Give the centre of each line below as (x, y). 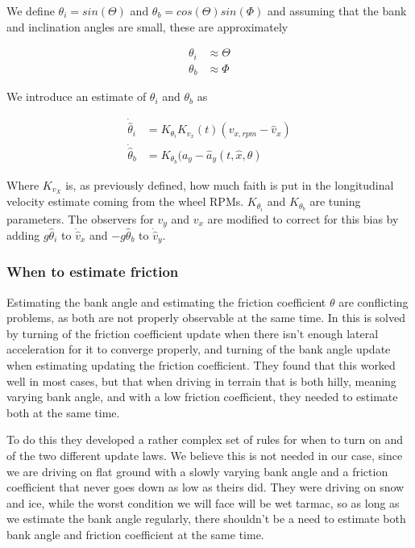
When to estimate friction (93, 272)
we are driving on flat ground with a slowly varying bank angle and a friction (197, 471)
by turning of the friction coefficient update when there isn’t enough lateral (193, 333)
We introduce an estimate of (77, 96)
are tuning (335, 201)
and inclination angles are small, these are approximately (147, 26)
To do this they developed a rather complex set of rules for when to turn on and (205, 439)
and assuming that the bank (337, 10)
